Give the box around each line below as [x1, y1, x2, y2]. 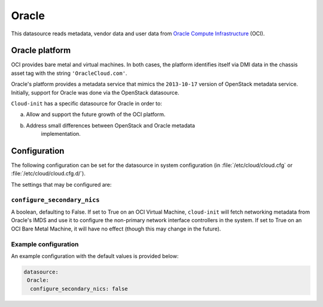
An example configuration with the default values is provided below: [11, 252, 179, 260]
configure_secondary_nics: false [30, 285, 128, 292]
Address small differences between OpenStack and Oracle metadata [26, 121, 196, 129]
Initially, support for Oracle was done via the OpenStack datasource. [11, 89, 179, 96]
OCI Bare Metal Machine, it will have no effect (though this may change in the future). [11, 225, 221, 232]
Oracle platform [11, 45, 71, 56]
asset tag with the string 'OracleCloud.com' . [11, 69, 127, 77]
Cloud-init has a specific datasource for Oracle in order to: [11, 100, 163, 107]
